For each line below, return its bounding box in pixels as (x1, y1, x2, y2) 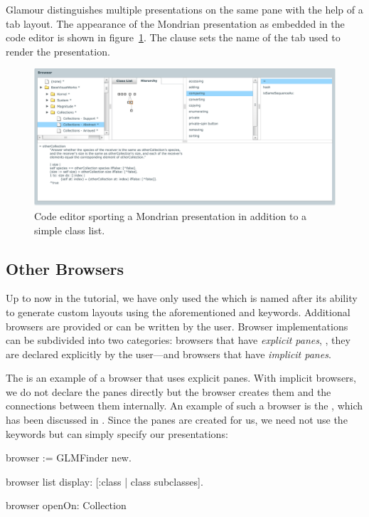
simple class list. (34, 222, 105, 237)
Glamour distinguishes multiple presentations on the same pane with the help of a (6, 2, 363, 16)
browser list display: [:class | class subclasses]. (6, 474, 203, 489)
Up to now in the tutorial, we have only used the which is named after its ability (6, 291, 358, 305)
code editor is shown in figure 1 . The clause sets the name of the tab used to (6, 30, 341, 45)
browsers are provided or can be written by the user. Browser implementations (6, 318, 348, 333)
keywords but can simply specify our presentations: (6, 426, 228, 441)
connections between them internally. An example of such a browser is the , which (6, 398, 363, 413)
